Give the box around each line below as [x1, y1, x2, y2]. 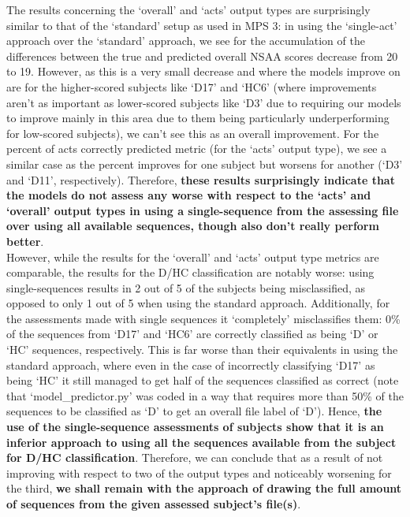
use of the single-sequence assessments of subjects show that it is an [6, 418, 384, 435]
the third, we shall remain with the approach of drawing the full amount [6, 480, 402, 497]
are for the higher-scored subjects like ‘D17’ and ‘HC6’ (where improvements [6, 78, 377, 95]
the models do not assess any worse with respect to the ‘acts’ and [6, 187, 371, 203]
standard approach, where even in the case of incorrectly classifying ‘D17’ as [6, 356, 375, 373]
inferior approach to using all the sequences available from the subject [6, 433, 397, 450]
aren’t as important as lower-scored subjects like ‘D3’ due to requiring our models [6, 94, 401, 110]
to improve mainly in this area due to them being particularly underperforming [6, 110, 389, 126]
